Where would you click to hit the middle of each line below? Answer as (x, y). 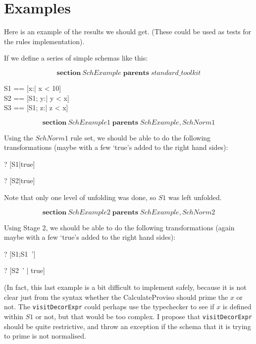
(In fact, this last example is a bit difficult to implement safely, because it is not (125, 287)
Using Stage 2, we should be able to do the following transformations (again (119, 227)
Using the (19, 137)
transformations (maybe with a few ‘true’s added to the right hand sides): (116, 147)
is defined (237, 307)
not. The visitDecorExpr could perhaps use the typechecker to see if (109, 307)
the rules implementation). (44, 41)
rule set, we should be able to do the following (141, 137)
